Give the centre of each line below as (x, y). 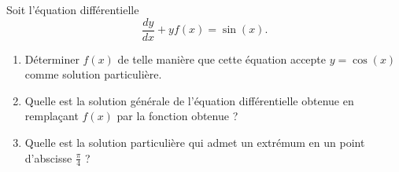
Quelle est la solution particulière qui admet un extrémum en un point (195, 143)
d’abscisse (48, 157)
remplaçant (52, 116)
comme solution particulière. (93, 74)
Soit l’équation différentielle (73, 9)
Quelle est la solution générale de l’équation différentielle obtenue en (189, 100)
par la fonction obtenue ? (177, 116)
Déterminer (52, 59)
